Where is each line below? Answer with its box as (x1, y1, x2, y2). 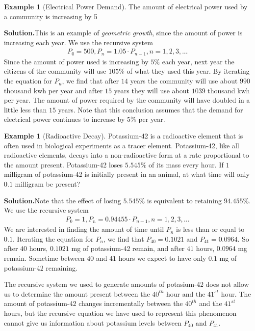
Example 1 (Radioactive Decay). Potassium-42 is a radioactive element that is (4, 131, 243, 141)
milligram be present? (15, 178, 80, 189)
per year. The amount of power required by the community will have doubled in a (4, 95, 250, 105)
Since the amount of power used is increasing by (4, 56, 149, 66)
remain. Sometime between (4, 253, 85, 263)
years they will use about (114, 85, 190, 95)
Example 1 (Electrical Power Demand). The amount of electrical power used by (4, 1, 248, 11)
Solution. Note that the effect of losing (4, 195, 121, 205)
